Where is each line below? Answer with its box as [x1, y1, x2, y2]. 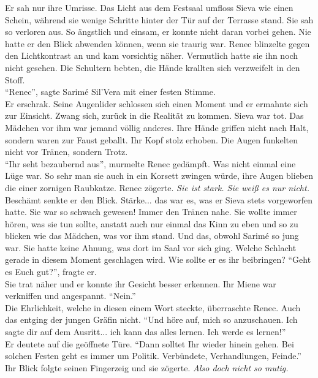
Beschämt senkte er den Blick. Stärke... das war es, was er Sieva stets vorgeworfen [5, 193, 312, 206]
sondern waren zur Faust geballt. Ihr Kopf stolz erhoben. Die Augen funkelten [5, 133, 298, 146]
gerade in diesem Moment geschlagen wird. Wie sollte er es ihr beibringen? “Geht [5, 253, 311, 266]
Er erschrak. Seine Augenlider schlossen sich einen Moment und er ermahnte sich [5, 97, 308, 110]
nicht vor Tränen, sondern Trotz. [5, 145, 128, 158]
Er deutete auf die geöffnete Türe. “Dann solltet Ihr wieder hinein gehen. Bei [5, 337, 294, 350]
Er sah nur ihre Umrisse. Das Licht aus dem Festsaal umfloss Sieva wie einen [5, 1, 293, 13]
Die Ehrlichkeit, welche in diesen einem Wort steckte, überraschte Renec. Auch [5, 301, 301, 314]
